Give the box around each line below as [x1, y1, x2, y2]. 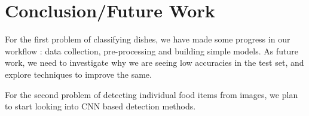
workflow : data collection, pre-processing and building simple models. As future [5, 44, 298, 57]
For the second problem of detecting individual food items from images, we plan [5, 88, 298, 100]
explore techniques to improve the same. [5, 68, 152, 80]
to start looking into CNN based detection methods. [5, 100, 196, 112]
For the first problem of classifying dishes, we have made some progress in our [5, 33, 290, 45]
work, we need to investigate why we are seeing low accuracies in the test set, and [5, 56, 304, 69]
